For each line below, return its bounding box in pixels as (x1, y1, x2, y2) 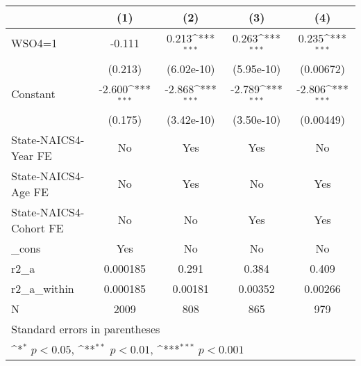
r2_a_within (11, 280, 74, 296)
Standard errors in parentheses (11, 320, 160, 337)
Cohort (11, 219, 45, 236)
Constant (11, 86, 56, 102)
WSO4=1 (11, 35, 58, 51)
